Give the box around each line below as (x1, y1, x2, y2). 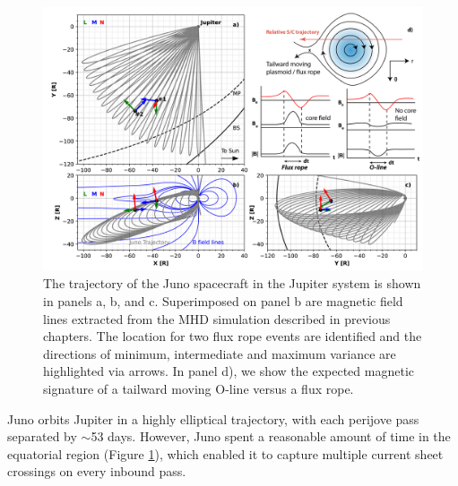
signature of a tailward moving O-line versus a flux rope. (43, 379, 354, 397)
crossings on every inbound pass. (7, 462, 186, 481)
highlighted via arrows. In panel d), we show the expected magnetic (43, 362, 414, 380)
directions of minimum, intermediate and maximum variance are (43, 344, 396, 362)
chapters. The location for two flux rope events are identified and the (43, 327, 422, 345)
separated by (7, 427, 77, 446)
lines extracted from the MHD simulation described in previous (43, 309, 391, 328)
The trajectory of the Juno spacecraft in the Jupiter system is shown (43, 274, 421, 293)
